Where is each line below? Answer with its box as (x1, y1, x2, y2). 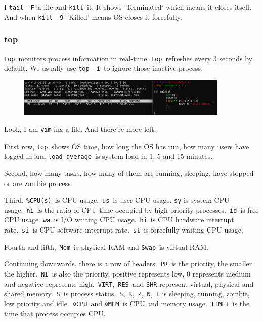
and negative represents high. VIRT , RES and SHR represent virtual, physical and (4, 278, 254, 289)
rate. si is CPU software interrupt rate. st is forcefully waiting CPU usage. (4, 224, 243, 235)
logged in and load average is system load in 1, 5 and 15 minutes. (4, 151, 213, 161)
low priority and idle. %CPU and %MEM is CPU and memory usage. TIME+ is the (4, 298, 250, 309)
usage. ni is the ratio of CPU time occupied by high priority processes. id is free (4, 204, 259, 215)
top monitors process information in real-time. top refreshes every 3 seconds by (4, 53, 252, 63)
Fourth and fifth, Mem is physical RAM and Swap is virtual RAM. (4, 241, 209, 252)
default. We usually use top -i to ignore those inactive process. (4, 63, 203, 73)
